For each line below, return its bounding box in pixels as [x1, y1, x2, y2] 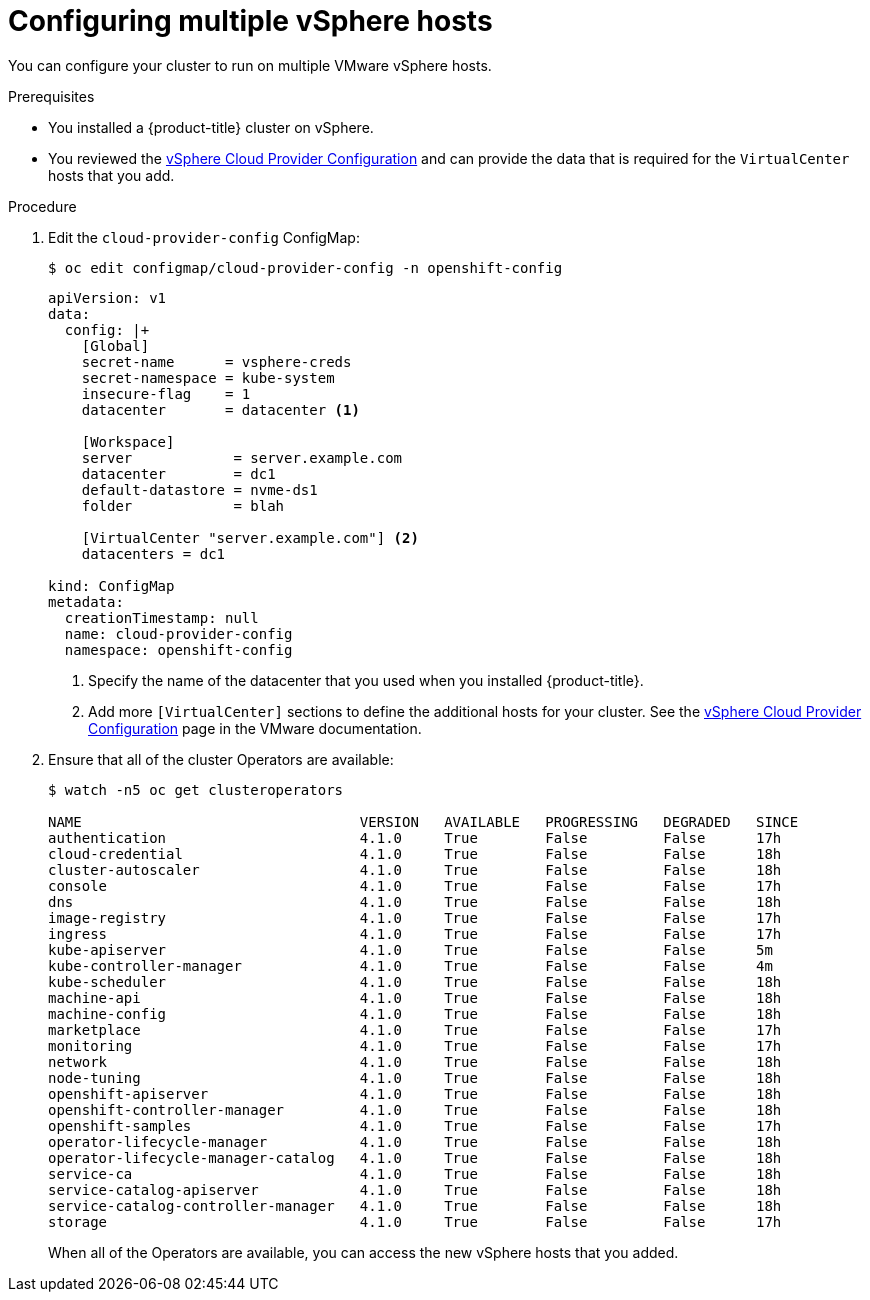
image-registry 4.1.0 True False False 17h [48, 909, 782, 926]
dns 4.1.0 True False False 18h [48, 893, 782, 910]
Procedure [8, 197, 77, 215]
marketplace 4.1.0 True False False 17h [48, 1021, 782, 1038]
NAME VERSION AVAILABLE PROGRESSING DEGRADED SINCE [48, 813, 799, 830]
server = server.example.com [81, 449, 403, 466]
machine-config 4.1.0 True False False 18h [48, 1005, 782, 1022]
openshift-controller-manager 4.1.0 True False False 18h [48, 1101, 782, 1118]
